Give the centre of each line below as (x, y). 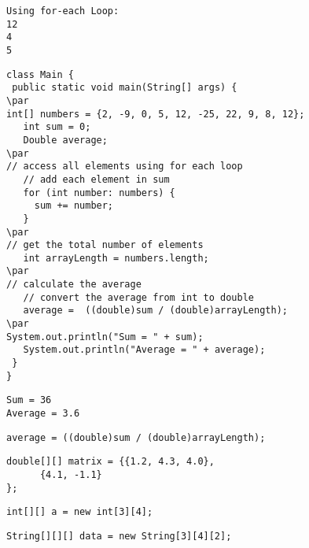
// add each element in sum (96, 179)
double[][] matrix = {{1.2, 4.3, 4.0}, (110, 462)
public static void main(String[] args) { (125, 88)
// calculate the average (74, 285)
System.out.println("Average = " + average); (144, 350)
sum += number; (74, 206)
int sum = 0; (57, 127)
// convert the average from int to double (138, 297)
